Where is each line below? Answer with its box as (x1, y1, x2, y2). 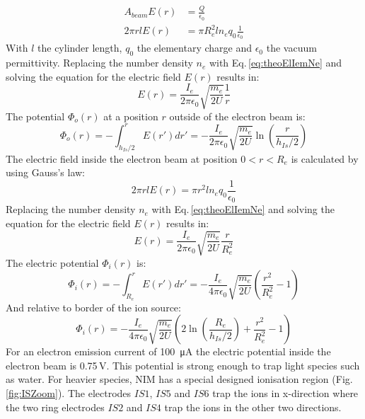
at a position (103, 108, 158, 123)
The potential (6, 108, 65, 123)
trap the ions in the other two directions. (164, 399, 342, 414)
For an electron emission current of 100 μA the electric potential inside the (6, 344, 331, 359)
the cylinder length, (37, 40, 122, 55)
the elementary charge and (137, 40, 252, 55)
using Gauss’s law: (6, 165, 86, 180)
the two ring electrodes (6, 399, 105, 414)
